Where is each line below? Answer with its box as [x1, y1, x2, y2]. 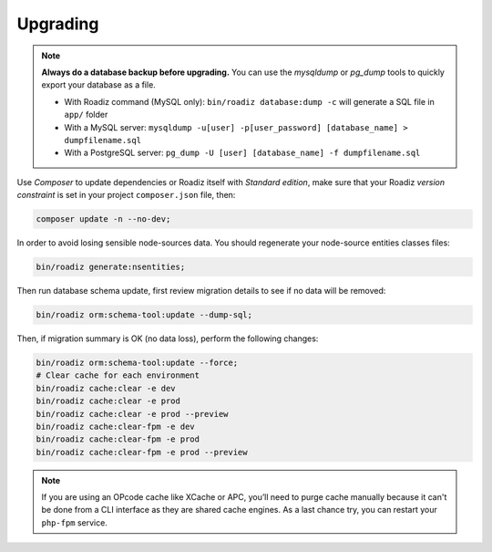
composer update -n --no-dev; [36, 214, 171, 224]
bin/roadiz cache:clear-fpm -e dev [36, 421, 195, 432]
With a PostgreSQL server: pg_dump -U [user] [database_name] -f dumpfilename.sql [64, 147, 421, 159]
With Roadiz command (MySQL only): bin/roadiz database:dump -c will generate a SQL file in [64, 96, 435, 107]
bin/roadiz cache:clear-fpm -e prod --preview [36, 447, 248, 457]
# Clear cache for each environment [36, 370, 200, 380]
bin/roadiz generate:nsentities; [36, 262, 186, 273]
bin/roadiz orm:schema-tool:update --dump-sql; [36, 309, 252, 319]
